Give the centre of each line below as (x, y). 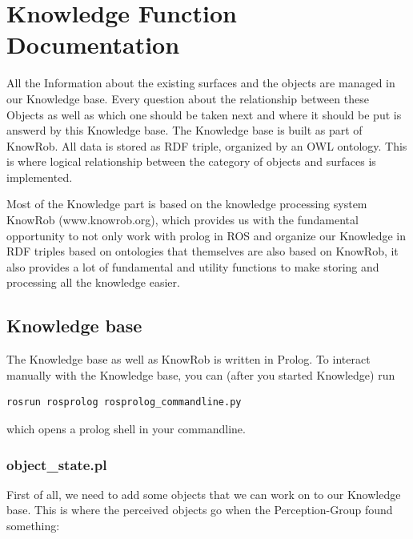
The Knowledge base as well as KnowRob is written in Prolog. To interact (188, 359)
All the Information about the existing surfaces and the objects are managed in (201, 83)
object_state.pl (57, 464)
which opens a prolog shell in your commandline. (126, 429)
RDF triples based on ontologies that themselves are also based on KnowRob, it (202, 251)
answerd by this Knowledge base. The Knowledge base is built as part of (184, 130)
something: (33, 526)
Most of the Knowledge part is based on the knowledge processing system (187, 204)
